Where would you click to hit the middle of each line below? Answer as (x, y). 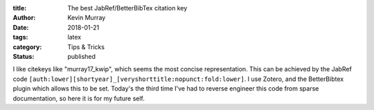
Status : (24, 56)
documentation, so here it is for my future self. (79, 98)
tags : (20, 37)
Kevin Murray (87, 18)
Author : (24, 18)
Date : (21, 27)
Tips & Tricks (86, 47)
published (82, 56)
